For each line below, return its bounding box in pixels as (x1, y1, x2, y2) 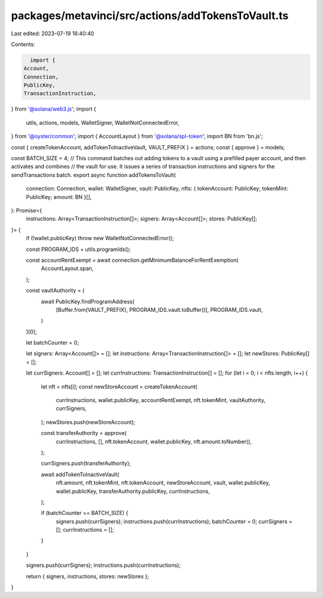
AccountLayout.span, (41, 265, 94, 272)
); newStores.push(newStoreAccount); (41, 418, 136, 425)
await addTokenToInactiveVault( (41, 471, 120, 478)
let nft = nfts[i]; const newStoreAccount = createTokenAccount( (41, 383, 197, 390)
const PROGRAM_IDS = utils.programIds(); (26, 246, 131, 253)
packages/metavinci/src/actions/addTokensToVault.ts (11, 9, 289, 22)
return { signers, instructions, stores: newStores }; (26, 572, 150, 579)
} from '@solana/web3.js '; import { (11, 105, 96, 113)
